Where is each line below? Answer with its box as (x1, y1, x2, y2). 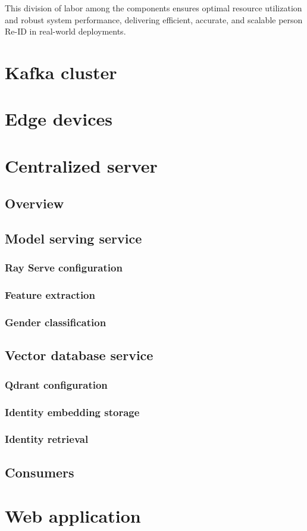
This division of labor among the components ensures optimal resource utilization (5, 2, 302, 14)
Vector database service (5, 346, 153, 364)
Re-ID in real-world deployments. (5, 25, 126, 38)
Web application (5, 504, 141, 528)
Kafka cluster (5, 60, 117, 84)
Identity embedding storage (5, 404, 140, 419)
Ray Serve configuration (5, 260, 123, 275)
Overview (5, 194, 64, 213)
